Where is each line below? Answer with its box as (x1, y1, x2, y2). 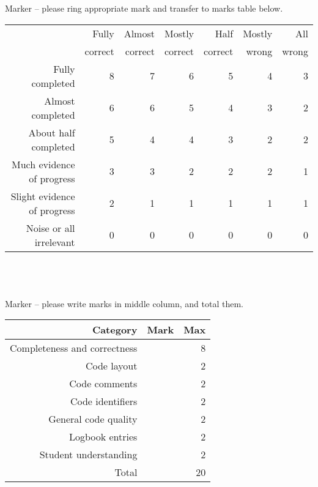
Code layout (85, 359, 138, 373)
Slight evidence (10, 188, 75, 203)
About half (28, 125, 75, 139)
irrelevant (34, 234, 75, 249)
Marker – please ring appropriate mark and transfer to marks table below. (5, 2, 283, 15)
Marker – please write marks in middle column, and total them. (5, 297, 243, 310)
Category (92, 322, 138, 337)
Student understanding (39, 447, 138, 462)
